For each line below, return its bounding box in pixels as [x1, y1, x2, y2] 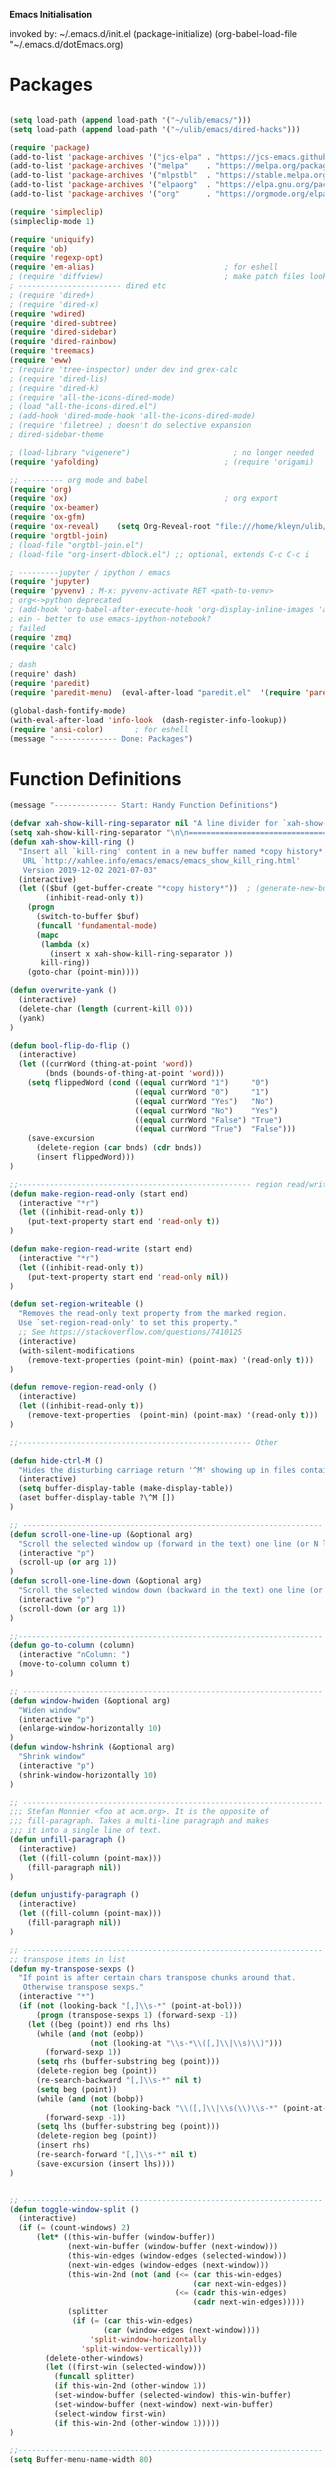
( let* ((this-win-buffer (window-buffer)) [35, 2232, 216, 2243]
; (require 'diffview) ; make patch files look [9, 272, 328, 282]
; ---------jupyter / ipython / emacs [9, 567, 171, 578]
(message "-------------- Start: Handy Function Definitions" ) [9, 800, 279, 811]
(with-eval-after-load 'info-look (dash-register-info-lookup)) [9, 715, 287, 725]
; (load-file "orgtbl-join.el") [9, 540, 144, 550]
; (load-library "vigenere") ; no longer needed [9, 447, 314, 458]
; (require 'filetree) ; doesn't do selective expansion [9, 420, 252, 431]
